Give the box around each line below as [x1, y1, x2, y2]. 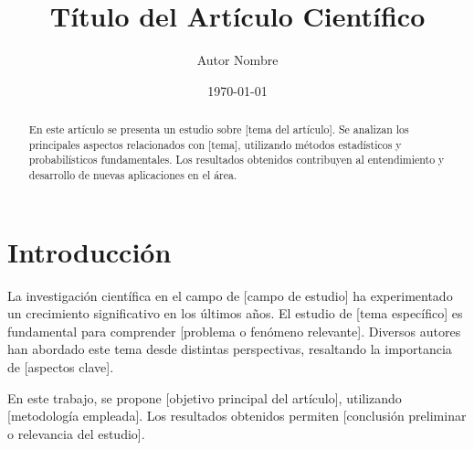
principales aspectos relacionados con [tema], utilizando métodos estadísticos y [28, 136, 402, 152]
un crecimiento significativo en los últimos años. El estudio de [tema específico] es [7, 304, 463, 323]
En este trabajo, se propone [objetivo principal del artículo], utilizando [7, 388, 402, 407]
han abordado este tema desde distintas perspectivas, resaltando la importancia [7, 339, 452, 359]
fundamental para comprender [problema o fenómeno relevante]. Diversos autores [7, 321, 461, 340]
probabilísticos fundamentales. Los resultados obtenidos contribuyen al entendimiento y [28, 152, 445, 167]
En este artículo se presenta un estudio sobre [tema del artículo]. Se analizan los [28, 122, 409, 137]
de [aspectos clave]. [7, 358, 114, 377]
